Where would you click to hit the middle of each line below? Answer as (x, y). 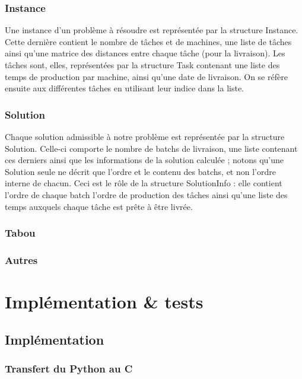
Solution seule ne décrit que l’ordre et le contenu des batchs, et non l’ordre (140, 171)
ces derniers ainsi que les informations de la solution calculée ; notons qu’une (144, 160)
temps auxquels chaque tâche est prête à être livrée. (99, 206)
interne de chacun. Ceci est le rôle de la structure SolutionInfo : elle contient (144, 183)
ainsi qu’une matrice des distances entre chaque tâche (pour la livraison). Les (145, 53)
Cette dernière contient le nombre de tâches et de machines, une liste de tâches (148, 41)
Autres (21, 259)
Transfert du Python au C (69, 368)
